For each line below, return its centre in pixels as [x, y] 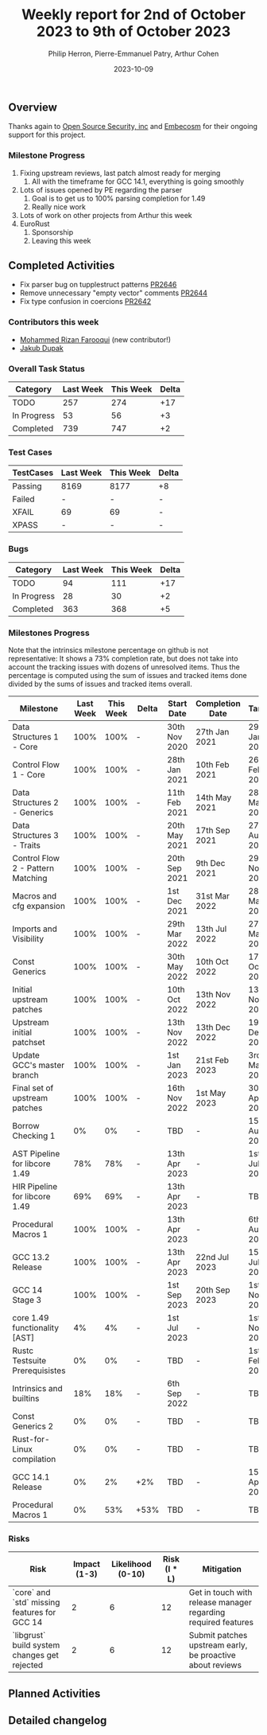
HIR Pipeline [35, 1186]
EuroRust [35, 224]
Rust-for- [31, 1439]
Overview [33, 107]
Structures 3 [36, 835]
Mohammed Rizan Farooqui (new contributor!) [95, 339]
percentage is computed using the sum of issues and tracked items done [128, 675]
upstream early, [218, 1645]
